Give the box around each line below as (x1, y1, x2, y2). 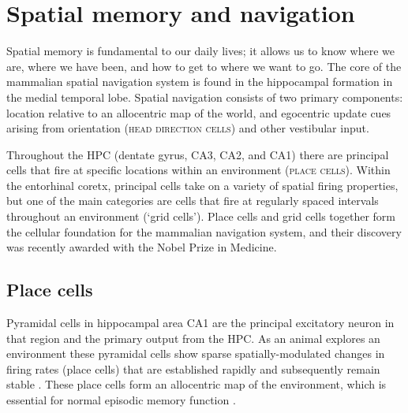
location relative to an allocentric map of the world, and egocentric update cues (6, 104, 391, 121)
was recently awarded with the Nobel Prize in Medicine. (6, 239, 277, 255)
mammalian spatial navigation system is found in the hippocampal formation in (6, 73, 393, 90)
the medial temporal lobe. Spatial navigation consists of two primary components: (6, 88, 403, 105)
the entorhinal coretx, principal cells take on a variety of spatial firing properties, (6, 177, 399, 193)
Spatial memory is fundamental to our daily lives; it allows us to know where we (6, 43, 395, 59)
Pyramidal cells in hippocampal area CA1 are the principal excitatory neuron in (6, 314, 395, 331)
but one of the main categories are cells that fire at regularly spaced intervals (6, 192, 379, 209)
